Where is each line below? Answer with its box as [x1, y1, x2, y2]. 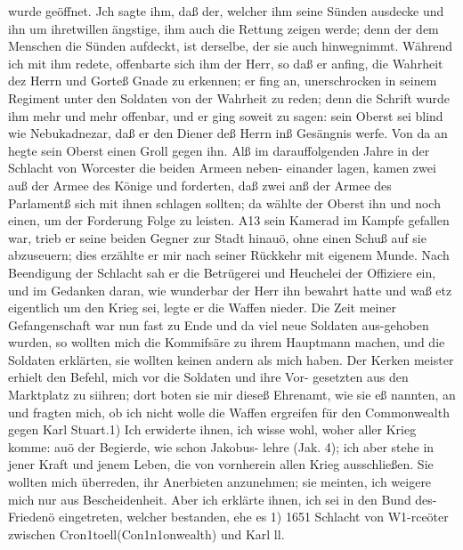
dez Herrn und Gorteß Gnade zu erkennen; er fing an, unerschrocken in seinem [8, 71, 437, 90]
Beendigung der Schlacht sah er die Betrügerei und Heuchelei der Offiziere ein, [8, 263, 436, 281]
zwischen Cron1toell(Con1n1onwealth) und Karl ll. [8, 524, 285, 543]
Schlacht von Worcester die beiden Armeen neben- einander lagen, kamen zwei [8, 158, 436, 177]
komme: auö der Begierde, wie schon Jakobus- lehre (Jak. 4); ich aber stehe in [8, 437, 435, 456]
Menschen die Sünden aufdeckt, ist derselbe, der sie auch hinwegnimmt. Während [8, 36, 452, 55]
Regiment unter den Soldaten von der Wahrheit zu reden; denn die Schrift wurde [8, 88, 450, 107]
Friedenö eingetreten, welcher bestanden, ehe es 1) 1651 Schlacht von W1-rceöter [8, 507, 449, 526]
